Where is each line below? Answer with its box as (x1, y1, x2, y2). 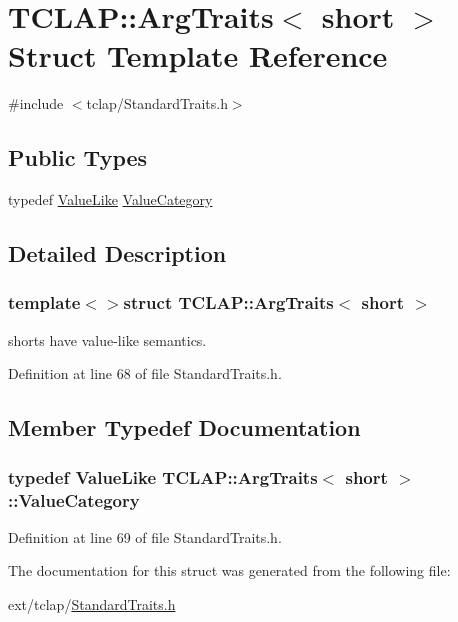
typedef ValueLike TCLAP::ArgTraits (8, 464, 318, 489)
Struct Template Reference (8, 35, 388, 76)
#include (8, 93, 64, 114)
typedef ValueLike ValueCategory (8, 189, 213, 210)
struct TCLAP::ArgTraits (123, 290, 334, 315)
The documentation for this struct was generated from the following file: (8, 560, 451, 581)
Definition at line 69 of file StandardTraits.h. (8, 526, 282, 547)
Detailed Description (8, 238, 227, 269)
